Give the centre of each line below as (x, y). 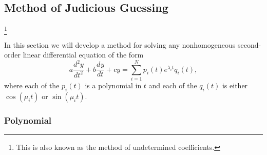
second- (249, 44)
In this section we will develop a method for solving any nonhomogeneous (120, 44)
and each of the (173, 85)
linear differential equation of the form (83, 55)
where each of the (32, 85)
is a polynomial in (113, 85)
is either (235, 85)
